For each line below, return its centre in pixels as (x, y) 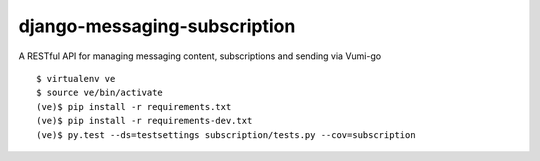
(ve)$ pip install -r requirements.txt (134, 106)
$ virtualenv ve (76, 78)
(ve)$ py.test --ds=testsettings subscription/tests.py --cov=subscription (226, 134)
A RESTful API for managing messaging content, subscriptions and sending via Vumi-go (200, 56)
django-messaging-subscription (157, 26)
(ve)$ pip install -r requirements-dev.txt (144, 121)
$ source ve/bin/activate (100, 93)
